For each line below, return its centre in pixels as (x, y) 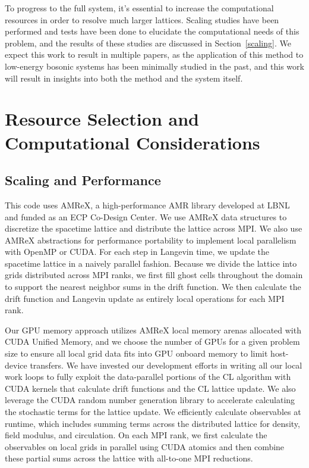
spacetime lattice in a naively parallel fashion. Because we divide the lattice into (151, 263)
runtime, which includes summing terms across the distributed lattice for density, (152, 423)
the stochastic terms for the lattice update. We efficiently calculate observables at (153, 412)
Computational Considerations (133, 142)
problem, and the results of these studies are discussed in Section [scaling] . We (148, 43)
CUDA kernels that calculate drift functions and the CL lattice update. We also (150, 388)
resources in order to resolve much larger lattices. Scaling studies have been (142, 19)
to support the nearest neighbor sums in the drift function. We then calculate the (153, 287)
